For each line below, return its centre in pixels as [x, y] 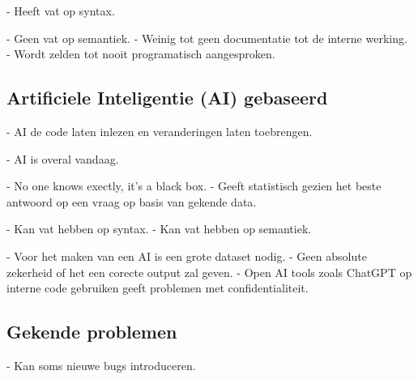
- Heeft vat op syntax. [61, 11]
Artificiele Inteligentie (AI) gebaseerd [167, 98]
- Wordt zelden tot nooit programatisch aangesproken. [141, 54]
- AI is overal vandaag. [63, 158]
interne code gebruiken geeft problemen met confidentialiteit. [158, 288]
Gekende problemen [92, 332]
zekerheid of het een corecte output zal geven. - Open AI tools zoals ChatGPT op [209, 272]
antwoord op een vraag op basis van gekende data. [132, 201]
